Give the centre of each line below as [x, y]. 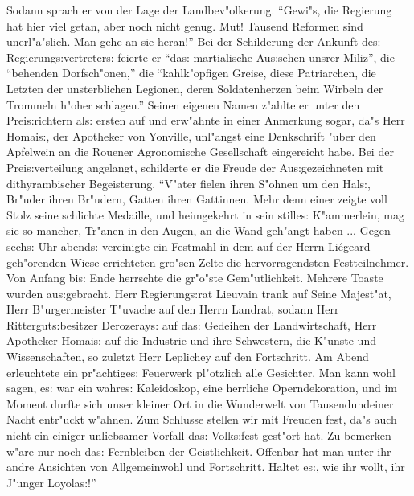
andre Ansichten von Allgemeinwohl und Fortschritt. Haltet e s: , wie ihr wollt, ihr [206, 467]
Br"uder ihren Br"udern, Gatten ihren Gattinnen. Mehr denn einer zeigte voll [197, 199]
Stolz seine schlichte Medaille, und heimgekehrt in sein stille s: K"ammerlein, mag [205, 214]
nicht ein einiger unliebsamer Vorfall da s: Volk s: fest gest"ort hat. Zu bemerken [199, 435]
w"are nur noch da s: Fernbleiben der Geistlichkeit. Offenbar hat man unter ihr [199, 451]
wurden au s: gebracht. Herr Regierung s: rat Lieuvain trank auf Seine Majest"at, [199, 293]
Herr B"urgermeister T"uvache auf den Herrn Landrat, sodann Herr [173, 309]
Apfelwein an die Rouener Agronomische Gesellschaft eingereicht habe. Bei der [200, 152]
